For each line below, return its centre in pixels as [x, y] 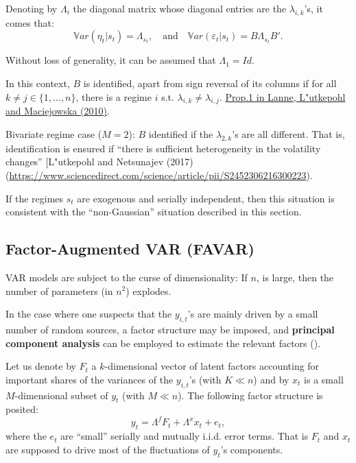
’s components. [252, 449]
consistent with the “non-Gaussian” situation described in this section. [154, 212]
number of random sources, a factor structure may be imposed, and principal [170, 329]
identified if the [181, 133]
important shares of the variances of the [90, 379]
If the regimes [35, 198]
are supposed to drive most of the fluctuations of [108, 449]
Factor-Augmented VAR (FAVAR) [130, 249]
